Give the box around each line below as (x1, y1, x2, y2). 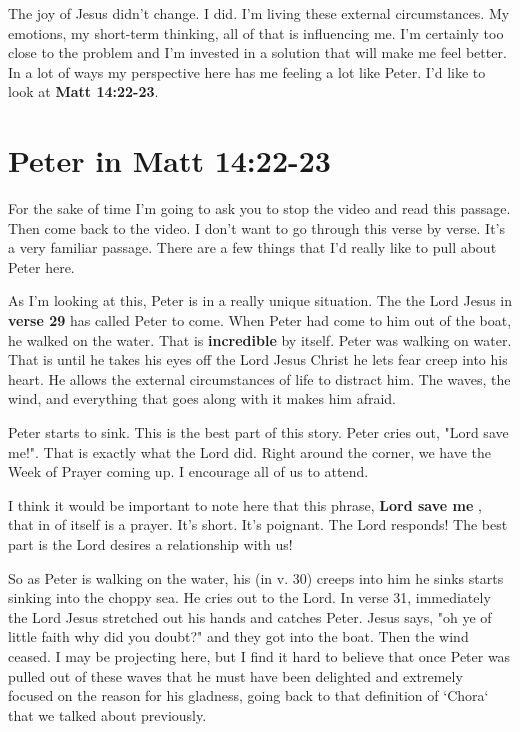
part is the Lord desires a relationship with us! (8, 534, 293, 554)
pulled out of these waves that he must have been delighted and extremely (8, 665, 463, 686)
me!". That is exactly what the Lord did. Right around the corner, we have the (8, 441, 492, 462)
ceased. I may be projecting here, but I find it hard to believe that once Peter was (8, 645, 511, 666)
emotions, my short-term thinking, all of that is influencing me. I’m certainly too (8, 22, 504, 43)
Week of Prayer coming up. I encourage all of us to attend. (8, 461, 369, 482)
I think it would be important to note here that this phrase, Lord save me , (8, 494, 482, 515)
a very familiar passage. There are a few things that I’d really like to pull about (8, 237, 497, 258)
